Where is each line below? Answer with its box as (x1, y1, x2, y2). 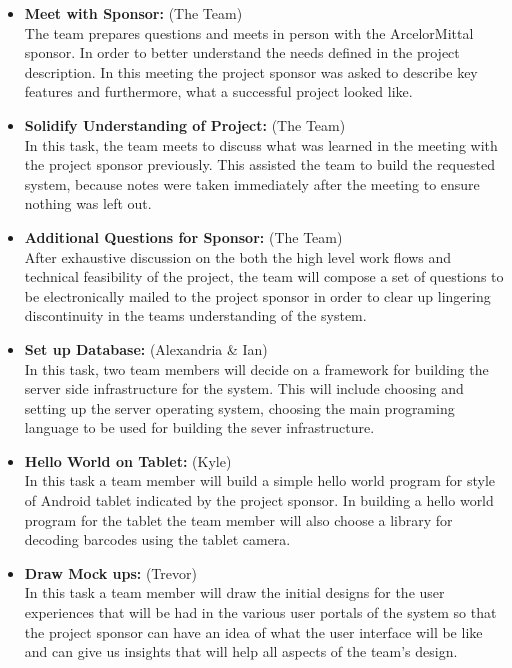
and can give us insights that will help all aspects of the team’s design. (24, 641, 458, 662)
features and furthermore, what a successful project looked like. (24, 81, 413, 102)
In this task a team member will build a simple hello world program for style (24, 470, 496, 491)
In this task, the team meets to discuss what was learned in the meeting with (24, 134, 498, 155)
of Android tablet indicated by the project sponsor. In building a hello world (24, 490, 494, 511)
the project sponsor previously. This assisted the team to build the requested (24, 154, 495, 175)
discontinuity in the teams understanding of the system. (24, 305, 367, 326)
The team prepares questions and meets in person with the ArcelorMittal (24, 22, 474, 43)
